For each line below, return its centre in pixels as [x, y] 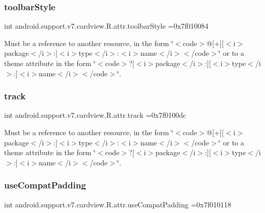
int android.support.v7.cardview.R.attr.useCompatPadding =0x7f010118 [118, 204]
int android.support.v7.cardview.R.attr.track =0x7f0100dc [95, 115]
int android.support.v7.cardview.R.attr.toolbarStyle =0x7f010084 [106, 26]
